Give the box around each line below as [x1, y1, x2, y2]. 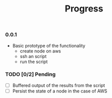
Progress [64, 3, 103, 14]
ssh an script [19, 53, 46, 59]
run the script [19, 58, 48, 64]
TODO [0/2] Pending [5, 71, 56, 78]
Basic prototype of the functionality [12, 42, 85, 48]
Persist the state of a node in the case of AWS [12, 88, 107, 94]
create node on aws [19, 48, 61, 54]
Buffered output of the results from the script [12, 82, 105, 88]
